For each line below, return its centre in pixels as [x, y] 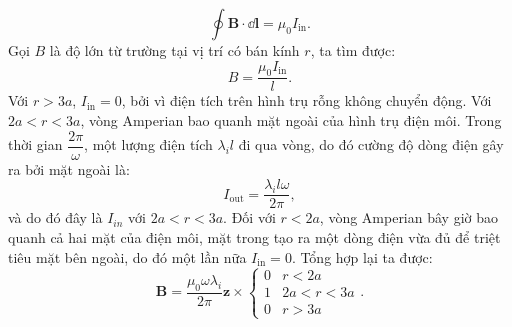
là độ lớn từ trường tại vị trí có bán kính [174, 50]
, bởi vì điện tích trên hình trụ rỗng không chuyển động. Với [306, 100]
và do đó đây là [55, 217]
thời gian [35, 144]
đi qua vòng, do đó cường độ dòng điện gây [371, 144]
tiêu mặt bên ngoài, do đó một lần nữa [127, 256]
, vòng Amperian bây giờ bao [408, 217]
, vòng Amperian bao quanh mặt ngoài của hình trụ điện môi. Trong [291, 120]
